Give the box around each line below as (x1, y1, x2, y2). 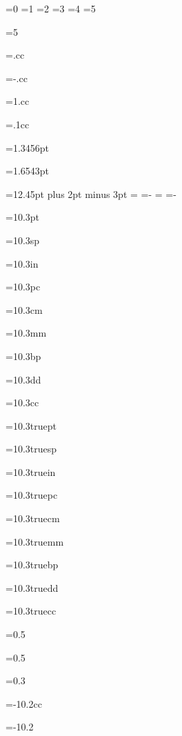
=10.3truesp (6, 441, 57, 456)
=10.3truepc (6, 488, 58, 502)
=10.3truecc (6, 604, 57, 618)
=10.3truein (6, 464, 56, 479)
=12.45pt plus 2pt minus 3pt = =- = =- (6, 186, 176, 201)
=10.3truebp (6, 557, 59, 572)
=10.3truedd (6, 580, 59, 595)
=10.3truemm (6, 534, 64, 548)
